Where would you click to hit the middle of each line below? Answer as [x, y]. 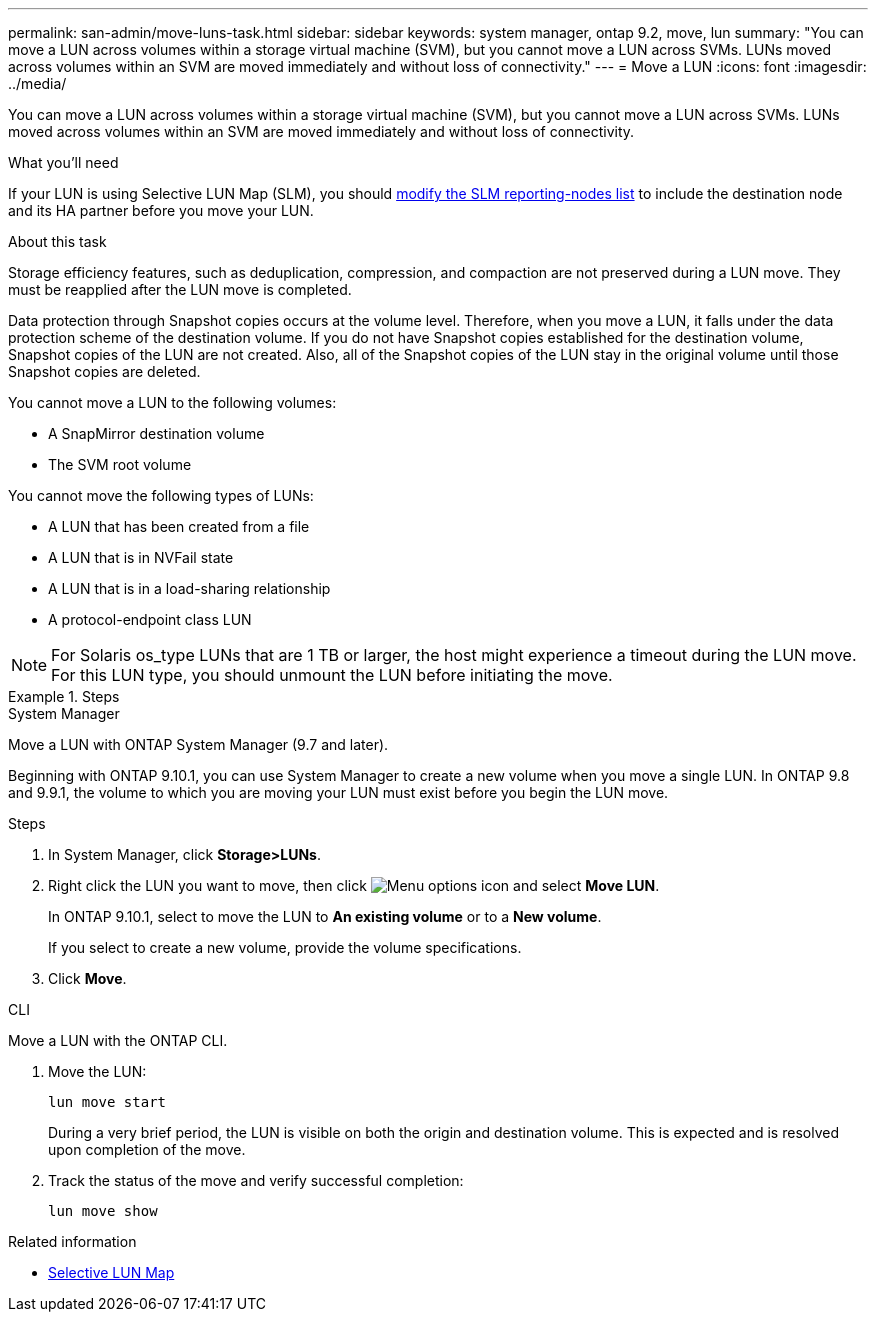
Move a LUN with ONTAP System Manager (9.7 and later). [198, 744]
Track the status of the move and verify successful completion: [256, 1180]
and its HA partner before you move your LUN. [161, 210]
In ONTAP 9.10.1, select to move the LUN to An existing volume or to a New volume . [325, 916]
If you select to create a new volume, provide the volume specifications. [285, 947]
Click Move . [87, 978]
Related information [72, 1241]
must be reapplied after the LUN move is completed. [180, 289]
